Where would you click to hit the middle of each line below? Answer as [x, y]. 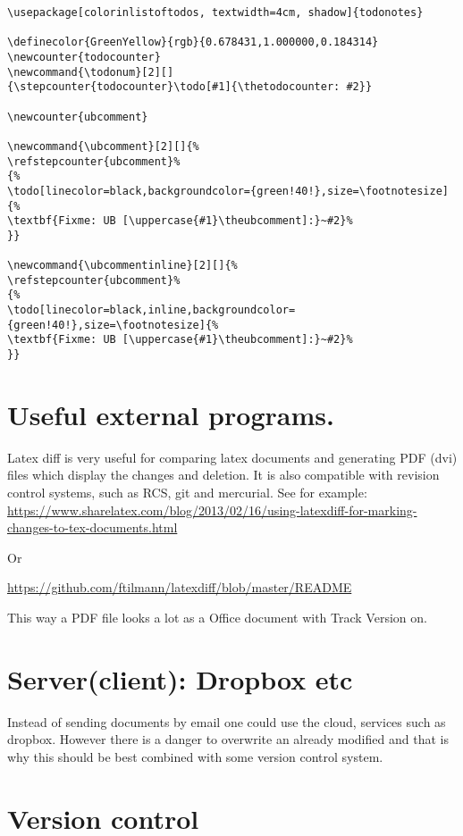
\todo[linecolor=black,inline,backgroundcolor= [152, 310]
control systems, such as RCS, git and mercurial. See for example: [187, 493]
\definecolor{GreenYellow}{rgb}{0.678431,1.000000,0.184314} [193, 42]
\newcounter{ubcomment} [78, 117]
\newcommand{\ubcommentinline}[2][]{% [122, 266]
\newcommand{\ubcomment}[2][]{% [103, 146]
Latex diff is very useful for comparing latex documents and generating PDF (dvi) [232, 457]
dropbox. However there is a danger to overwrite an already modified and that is [228, 739]
